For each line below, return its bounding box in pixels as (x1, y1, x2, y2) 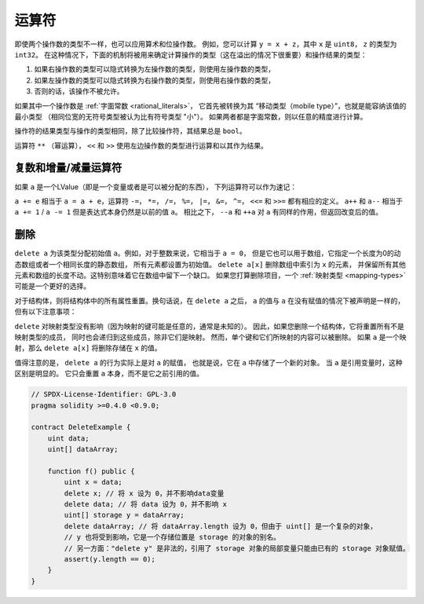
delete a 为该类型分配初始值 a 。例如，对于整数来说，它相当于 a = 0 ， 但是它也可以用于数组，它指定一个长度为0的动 (14, 248, 401, 258)
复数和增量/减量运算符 (14, 161, 122, 174)
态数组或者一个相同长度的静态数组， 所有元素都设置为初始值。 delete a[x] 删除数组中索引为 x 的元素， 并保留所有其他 (14, 259, 406, 269)
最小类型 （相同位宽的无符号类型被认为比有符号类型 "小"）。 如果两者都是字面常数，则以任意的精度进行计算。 (14, 112, 367, 121)
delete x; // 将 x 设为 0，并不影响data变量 (64, 489, 225, 498)
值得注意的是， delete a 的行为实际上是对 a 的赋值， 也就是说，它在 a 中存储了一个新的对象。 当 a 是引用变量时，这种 (14, 357, 404, 367)
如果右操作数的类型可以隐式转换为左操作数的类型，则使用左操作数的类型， (34, 64, 275, 74)
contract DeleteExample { (31, 423, 131, 432)
